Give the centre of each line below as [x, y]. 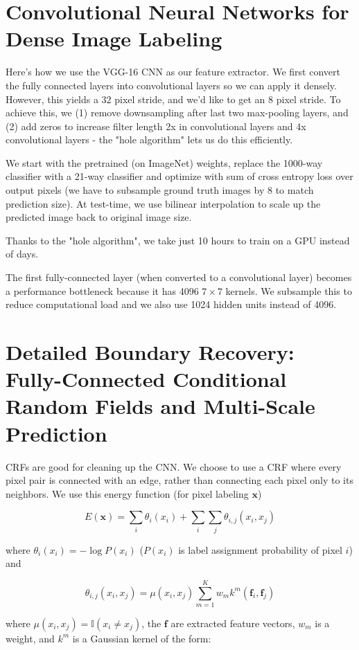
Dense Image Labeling [114, 38]
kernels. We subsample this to [289, 290]
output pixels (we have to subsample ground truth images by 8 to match [160, 190]
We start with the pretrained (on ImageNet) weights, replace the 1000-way [164, 162]
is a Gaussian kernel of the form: [142, 638]
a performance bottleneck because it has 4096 [102, 290]
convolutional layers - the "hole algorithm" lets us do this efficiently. [149, 139]
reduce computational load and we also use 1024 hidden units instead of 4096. [171, 304]
